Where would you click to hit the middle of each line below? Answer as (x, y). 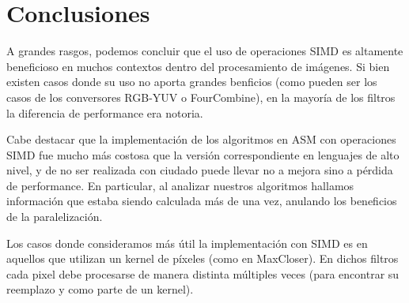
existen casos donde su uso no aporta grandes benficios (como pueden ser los (192, 82)
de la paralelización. (55, 217)
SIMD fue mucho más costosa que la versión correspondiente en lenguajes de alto (203, 154)
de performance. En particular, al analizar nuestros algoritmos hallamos (180, 185)
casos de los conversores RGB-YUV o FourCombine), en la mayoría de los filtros (201, 97)
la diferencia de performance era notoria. (105, 112)
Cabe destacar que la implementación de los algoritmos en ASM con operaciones (201, 139)
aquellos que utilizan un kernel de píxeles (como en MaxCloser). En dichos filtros (203, 258)
